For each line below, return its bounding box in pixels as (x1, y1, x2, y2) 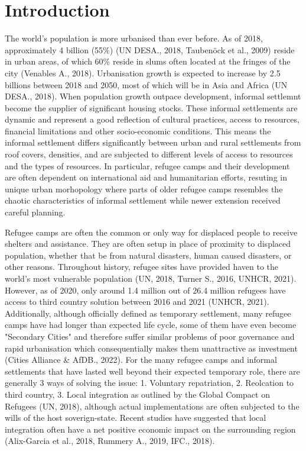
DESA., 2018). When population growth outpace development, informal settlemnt (5, 90, 301, 102)
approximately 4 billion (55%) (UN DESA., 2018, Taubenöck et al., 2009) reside (5, 43, 295, 56)
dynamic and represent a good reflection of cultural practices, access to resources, (5, 113, 300, 125)
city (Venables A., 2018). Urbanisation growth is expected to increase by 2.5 (5, 66, 281, 79)
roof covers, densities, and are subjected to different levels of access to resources (5, 148, 293, 160)
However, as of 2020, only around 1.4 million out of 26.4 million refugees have (5, 284, 286, 296)
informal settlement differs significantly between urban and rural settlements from (5, 136, 301, 149)
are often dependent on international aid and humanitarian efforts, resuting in (5, 171, 287, 183)
